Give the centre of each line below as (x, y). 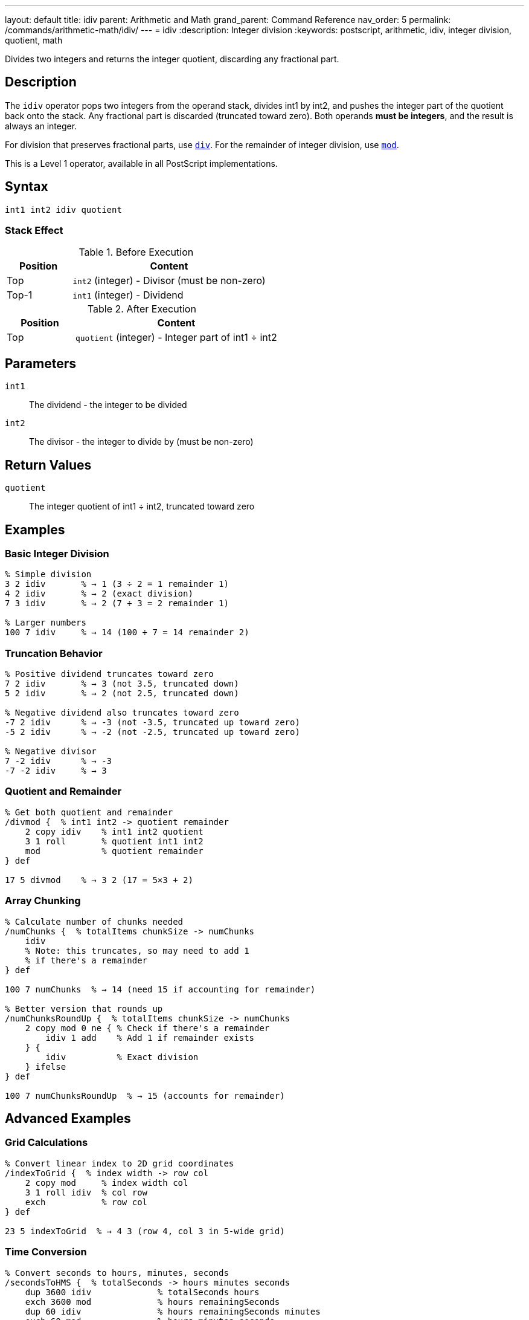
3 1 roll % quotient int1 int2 (114, 841)
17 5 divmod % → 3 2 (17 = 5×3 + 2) (99, 880)
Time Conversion (46, 1252)
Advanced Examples (68, 1119)
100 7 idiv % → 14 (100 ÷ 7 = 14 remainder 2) (127, 632)
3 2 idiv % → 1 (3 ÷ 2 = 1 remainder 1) (117, 584)
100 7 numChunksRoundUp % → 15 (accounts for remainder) (145, 1095)
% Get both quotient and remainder (89, 812)
